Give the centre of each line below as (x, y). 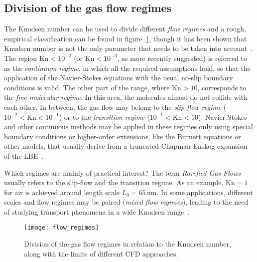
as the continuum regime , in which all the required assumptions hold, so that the (127, 68)
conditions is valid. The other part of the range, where (87, 87)
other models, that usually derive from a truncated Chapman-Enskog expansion (126, 146)
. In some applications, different (205, 192)
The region (21, 58)
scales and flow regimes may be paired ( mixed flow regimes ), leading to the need (126, 202)
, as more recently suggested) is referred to (182, 58)
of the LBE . (24, 155)
